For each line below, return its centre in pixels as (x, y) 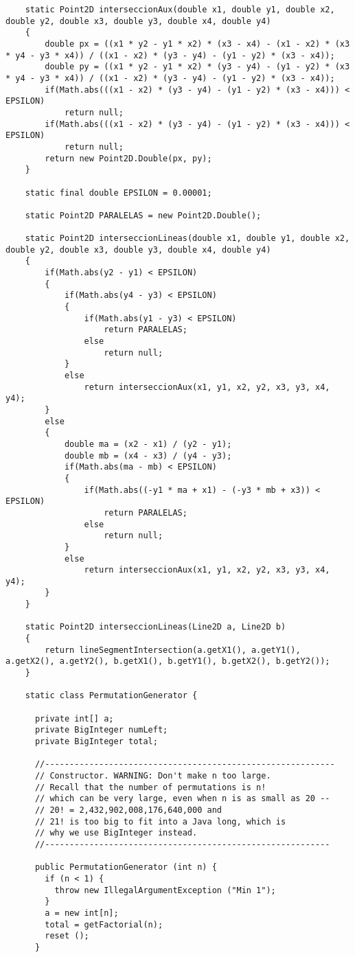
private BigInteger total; (96, 741)
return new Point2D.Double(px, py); (128, 158)
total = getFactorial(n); (104, 924)
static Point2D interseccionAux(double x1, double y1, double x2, (180, 10)
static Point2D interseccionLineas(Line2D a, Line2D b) (156, 627)
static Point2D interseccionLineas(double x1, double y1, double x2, (187, 239)
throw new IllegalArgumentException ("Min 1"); (165, 890)
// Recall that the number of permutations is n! (150, 787)
